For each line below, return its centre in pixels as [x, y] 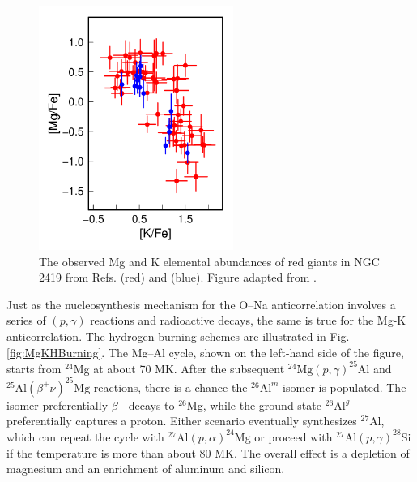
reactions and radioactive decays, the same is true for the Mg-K [248, 320]
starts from [34, 368]
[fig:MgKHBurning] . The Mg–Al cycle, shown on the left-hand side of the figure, [205, 352]
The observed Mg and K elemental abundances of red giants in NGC [209, 261]
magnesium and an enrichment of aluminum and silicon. [146, 469]
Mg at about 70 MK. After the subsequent [179, 368]
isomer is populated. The [345, 387]
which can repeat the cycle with [85, 436]
